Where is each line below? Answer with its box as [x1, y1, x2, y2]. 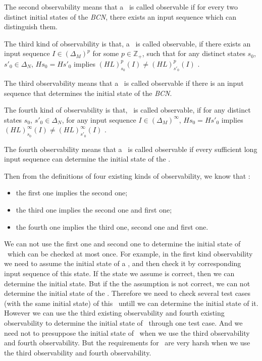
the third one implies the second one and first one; [16, 204, 172, 215]
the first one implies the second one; [16, 187, 128, 198]
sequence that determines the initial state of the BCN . [4, 87, 172, 98]
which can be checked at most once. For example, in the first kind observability [7, 248, 253, 259]
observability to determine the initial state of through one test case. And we [4, 317, 243, 328]
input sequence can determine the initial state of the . [4, 153, 171, 164]
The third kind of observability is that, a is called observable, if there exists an [4, 38, 251, 48]
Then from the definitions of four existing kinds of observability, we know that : [4, 170, 250, 181]
